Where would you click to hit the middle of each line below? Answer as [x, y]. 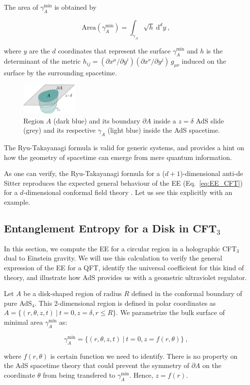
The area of [21, 7]
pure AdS [18, 303]
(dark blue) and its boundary [97, 120]
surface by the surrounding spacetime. [60, 73]
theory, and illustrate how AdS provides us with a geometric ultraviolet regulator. [125, 277]
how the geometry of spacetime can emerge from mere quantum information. [118, 157]
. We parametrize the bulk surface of [170, 312]
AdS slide [210, 120]
